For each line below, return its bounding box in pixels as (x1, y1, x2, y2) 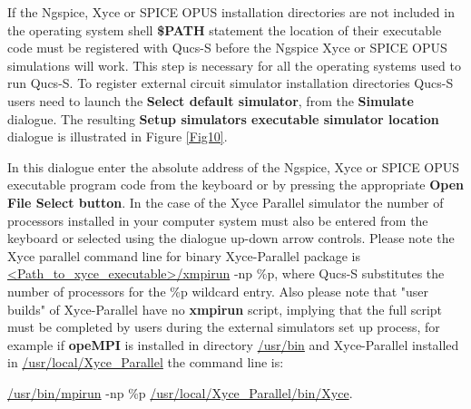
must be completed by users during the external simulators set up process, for (7, 317, 440, 336)
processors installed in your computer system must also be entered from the (7, 210, 428, 229)
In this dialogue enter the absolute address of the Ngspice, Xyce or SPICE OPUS (7, 157, 460, 176)
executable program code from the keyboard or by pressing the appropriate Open (7, 175, 465, 194)
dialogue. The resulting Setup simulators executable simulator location (7, 109, 439, 128)
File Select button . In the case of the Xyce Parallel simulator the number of (7, 192, 444, 211)
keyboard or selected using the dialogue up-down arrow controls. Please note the (7, 229, 455, 248)
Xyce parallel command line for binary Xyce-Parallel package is (7, 246, 360, 265)
